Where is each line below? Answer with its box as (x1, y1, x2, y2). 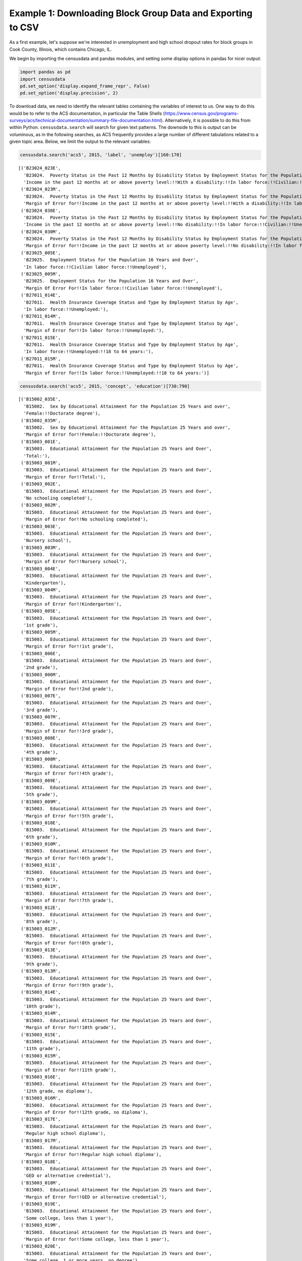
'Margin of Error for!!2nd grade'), (23, 686, 114, 692)
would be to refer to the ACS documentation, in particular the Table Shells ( (9, 110, 165, 116)
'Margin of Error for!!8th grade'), (23, 940, 114, 946)
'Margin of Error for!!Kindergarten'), (23, 601, 122, 607)
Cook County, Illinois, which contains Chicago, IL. (9, 46, 112, 52)
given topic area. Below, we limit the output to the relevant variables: (9, 139, 151, 145)
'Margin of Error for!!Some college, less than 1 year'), (23, 1236, 170, 1242)
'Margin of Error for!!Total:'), (23, 474, 106, 480)
